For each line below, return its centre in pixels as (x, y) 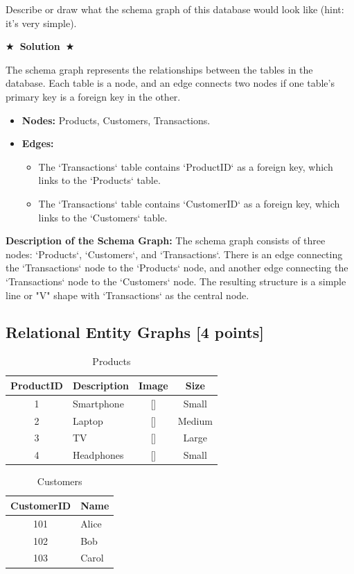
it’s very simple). (41, 23)
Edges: (38, 143)
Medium (195, 420)
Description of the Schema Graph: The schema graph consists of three (166, 240)
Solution (40, 46)
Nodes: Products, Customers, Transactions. (116, 120)
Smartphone (98, 403)
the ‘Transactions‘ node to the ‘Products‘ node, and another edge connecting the (177, 268)
